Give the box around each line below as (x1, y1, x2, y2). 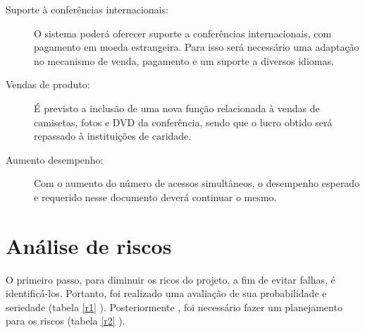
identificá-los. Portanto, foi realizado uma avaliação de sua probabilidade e (6, 286, 327, 301)
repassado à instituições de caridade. (34, 128, 192, 143)
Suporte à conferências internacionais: (6, 2, 168, 16)
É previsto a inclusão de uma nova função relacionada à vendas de (34, 100, 320, 115)
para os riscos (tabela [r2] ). (6, 313, 125, 328)
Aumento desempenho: (6, 152, 104, 166)
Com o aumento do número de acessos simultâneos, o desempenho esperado (34, 176, 360, 190)
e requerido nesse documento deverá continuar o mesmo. (34, 189, 277, 204)
